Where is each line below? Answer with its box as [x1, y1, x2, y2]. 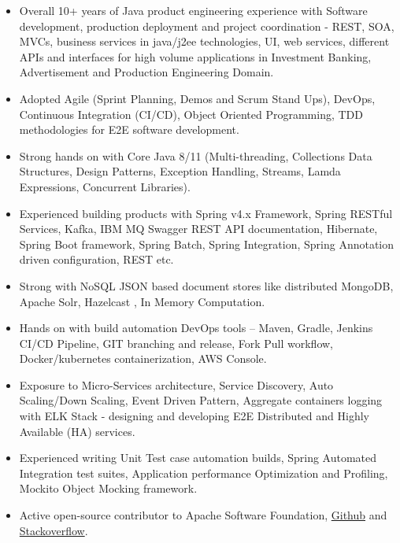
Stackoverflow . [19, 522, 88, 538]
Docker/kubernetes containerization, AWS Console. [19, 350, 267, 367]
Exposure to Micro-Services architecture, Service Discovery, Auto [19, 376, 334, 393]
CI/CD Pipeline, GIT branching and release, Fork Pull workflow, [19, 334, 333, 351]
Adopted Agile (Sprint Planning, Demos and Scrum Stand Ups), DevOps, [19, 90, 376, 106]
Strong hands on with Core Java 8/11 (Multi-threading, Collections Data [19, 147, 372, 164]
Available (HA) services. [19, 423, 135, 439]
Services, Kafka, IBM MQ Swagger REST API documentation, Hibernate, [19, 220, 378, 237]
